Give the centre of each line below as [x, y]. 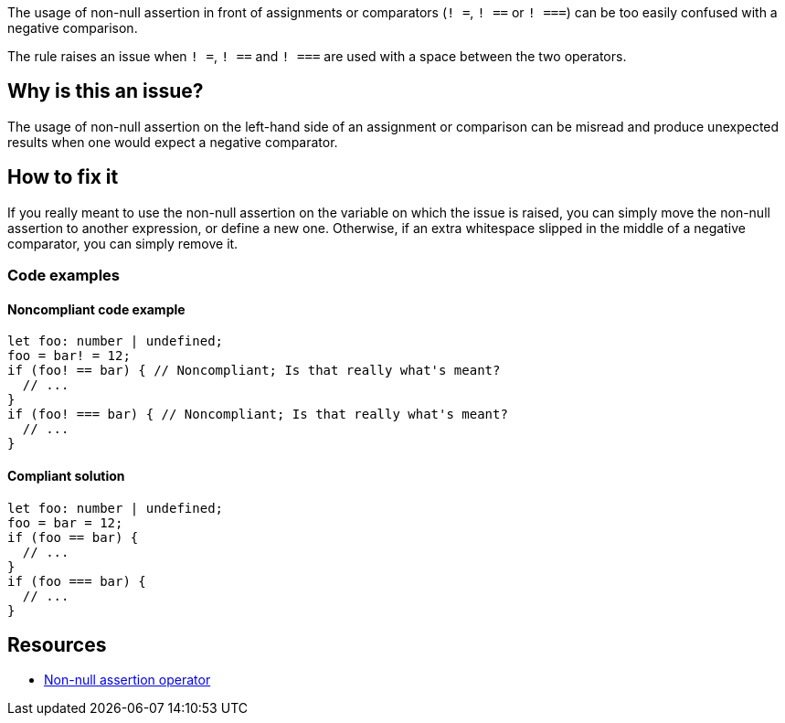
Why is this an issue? [106, 91]
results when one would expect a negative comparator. [173, 142]
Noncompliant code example [96, 309]
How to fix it [63, 177]
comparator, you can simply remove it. [123, 243]
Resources [57, 644]
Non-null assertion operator [127, 680]
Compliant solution [66, 475]
